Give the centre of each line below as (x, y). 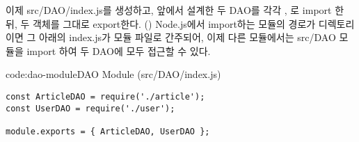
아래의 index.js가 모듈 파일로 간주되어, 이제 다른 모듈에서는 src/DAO (187, 37)
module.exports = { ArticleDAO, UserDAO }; (108, 131)
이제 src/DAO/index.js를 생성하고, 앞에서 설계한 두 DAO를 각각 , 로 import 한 (175, 10)
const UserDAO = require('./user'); (90, 108)
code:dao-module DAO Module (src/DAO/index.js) (113, 74)
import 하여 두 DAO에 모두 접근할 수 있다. (119, 50)
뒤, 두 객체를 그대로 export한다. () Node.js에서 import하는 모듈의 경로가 (161, 23)
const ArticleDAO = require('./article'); (105, 96)
